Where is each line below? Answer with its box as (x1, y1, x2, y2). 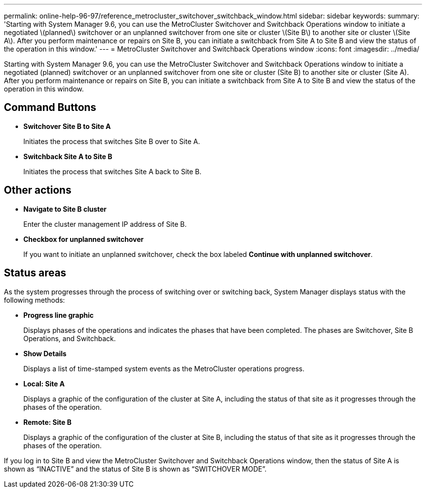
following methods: (4, 295, 65, 304)
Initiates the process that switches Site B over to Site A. (23, 137, 200, 146)
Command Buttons (4, 101, 96, 114)
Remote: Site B (23, 418, 71, 426)
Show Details (23, 349, 67, 358)
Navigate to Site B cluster (23, 204, 107, 213)
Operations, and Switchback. (23, 334, 116, 343)
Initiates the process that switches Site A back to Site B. (23, 167, 202, 176)
